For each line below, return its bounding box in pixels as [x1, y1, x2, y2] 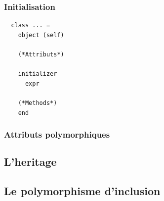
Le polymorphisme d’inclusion [4, 183, 161, 199]
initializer [18, 70, 57, 78]
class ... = [11, 22, 50, 29]
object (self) [18, 31, 64, 39]
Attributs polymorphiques [4, 128, 110, 141]
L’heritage [4, 154, 57, 169]
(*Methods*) [18, 99, 57, 106]
